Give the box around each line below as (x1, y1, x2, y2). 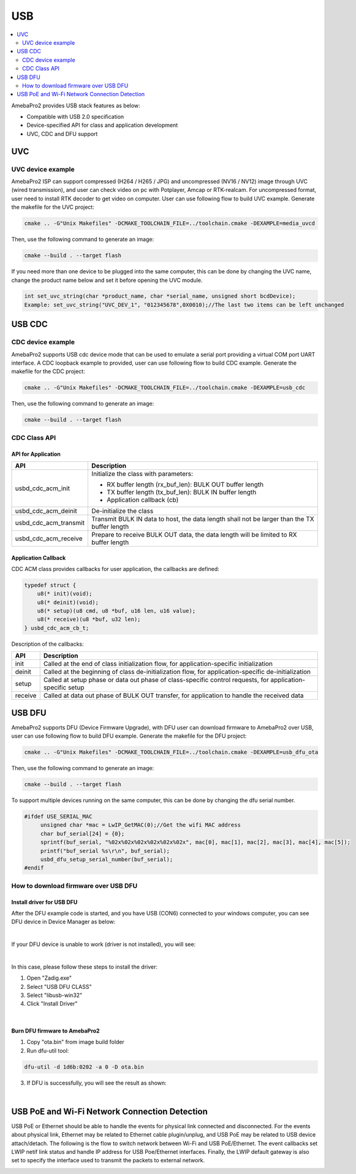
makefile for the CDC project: (11, 368, 85, 375)
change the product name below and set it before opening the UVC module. (11, 276, 203, 284)
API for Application (11, 450, 61, 458)
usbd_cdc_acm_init (15, 484, 70, 493)
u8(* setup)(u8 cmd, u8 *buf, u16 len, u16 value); (37, 607, 196, 615)
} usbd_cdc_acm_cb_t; (24, 624, 89, 631)
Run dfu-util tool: (26, 1047, 69, 1054)
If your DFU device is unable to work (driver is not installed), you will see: (11, 941, 196, 948)
